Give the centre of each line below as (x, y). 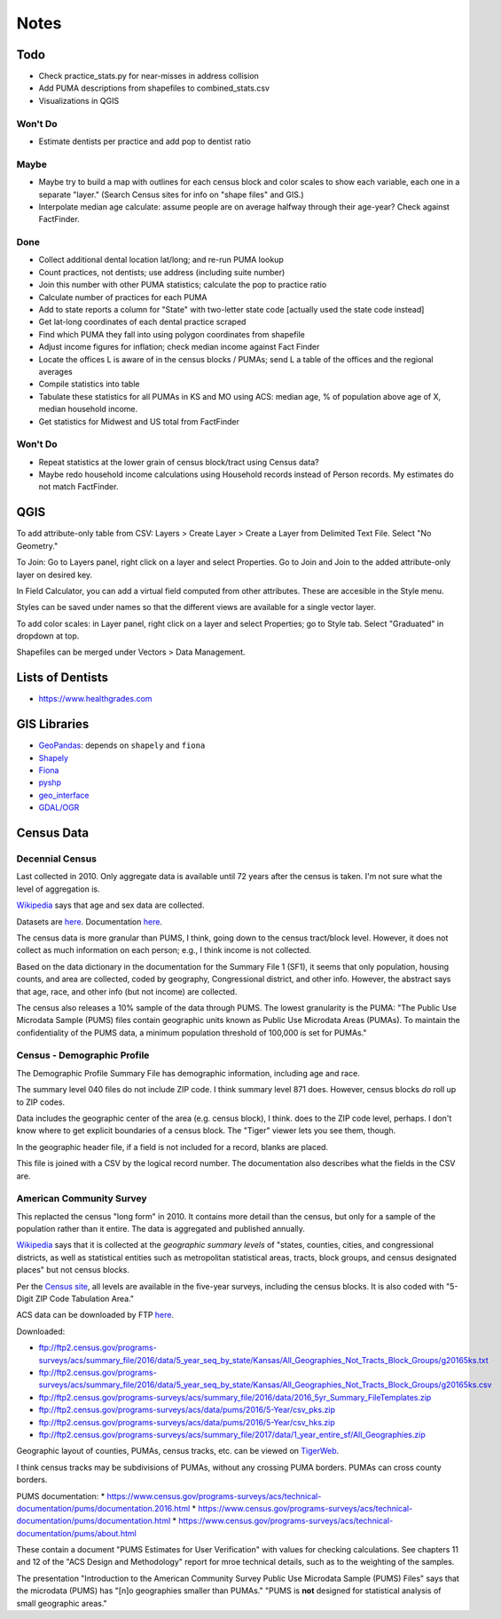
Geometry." (37, 545)
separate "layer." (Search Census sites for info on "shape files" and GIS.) (172, 194)
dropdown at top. (48, 636)
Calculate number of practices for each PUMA (123, 297)
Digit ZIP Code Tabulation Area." (75, 1299)
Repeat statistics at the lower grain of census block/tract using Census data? (179, 462)
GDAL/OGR (59, 807)
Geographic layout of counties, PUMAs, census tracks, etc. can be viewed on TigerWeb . (178, 1451)
